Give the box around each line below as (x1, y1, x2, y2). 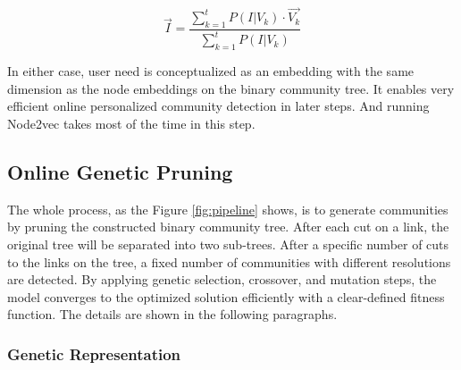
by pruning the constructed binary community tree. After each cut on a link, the (7, 217, 449, 236)
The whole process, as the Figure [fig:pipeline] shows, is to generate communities (7, 199, 448, 218)
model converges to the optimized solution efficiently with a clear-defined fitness (7, 287, 445, 306)
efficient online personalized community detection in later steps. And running (7, 97, 430, 115)
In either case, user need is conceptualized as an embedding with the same (7, 62, 415, 80)
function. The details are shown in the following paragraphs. (7, 305, 338, 324)
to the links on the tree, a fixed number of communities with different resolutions (7, 252, 451, 271)
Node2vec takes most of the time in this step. (7, 114, 256, 132)
